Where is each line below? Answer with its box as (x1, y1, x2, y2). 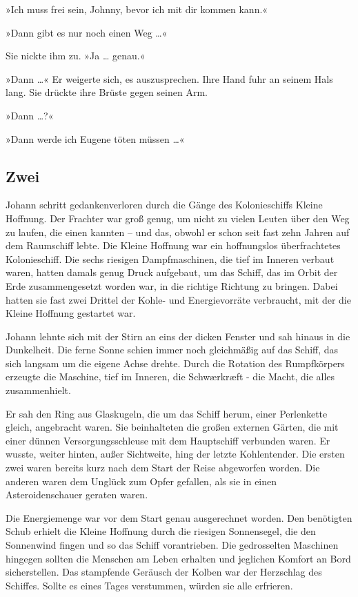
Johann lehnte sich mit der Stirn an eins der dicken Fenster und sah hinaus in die (6, 329, 350, 343)
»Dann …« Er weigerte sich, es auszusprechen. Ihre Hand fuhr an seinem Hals (6, 71, 333, 86)
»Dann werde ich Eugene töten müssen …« (6, 131, 185, 146)
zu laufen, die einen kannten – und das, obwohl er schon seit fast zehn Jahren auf (6, 224, 350, 239)
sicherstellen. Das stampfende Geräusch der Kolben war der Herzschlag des (6, 565, 322, 579)
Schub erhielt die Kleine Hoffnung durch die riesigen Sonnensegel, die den (6, 524, 316, 538)
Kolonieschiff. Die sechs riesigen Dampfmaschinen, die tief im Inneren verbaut (6, 251, 335, 266)
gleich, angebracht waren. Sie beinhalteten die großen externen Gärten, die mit (6, 420, 339, 434)
